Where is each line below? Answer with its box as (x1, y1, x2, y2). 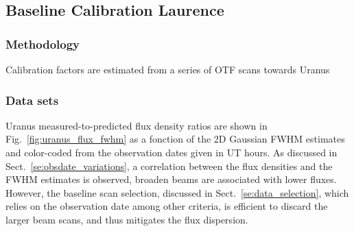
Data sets (5, 91, 59, 108)
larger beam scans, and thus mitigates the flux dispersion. (5, 212, 248, 226)
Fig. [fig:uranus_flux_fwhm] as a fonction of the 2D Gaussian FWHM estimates (5, 132, 345, 146)
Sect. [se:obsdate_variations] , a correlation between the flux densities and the (5, 158, 333, 173)
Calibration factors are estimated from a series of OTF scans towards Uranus (5, 62, 330, 76)
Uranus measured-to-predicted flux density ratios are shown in (5, 118, 268, 132)
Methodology (5, 35, 80, 52)
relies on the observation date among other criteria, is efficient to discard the (5, 199, 328, 213)
